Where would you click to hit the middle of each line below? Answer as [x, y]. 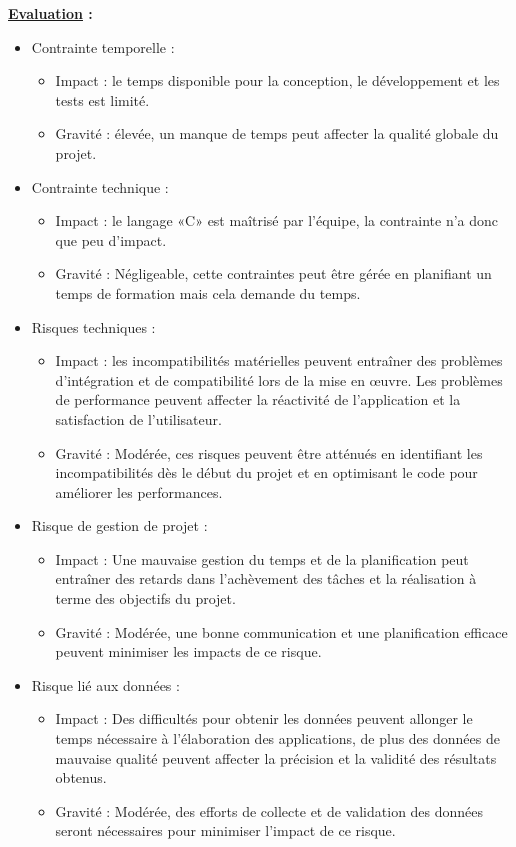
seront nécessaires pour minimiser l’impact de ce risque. [225, 830]
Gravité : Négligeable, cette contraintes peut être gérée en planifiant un [273, 273]
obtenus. [81, 777]
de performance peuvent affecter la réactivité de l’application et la [258, 399]
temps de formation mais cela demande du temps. [208, 292]
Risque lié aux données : [105, 684]
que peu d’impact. [111, 239]
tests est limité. [102, 99]
